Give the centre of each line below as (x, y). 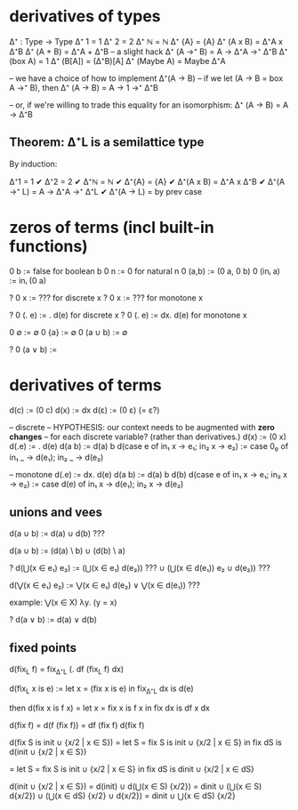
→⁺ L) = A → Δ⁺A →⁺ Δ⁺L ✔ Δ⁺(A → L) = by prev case (106, 191)
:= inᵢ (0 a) (28, 280)
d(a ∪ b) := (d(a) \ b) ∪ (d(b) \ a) (68, 551)
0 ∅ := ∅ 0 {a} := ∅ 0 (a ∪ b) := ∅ (68, 332)
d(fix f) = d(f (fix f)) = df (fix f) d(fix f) (77, 725)
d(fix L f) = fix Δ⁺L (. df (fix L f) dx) (67, 670)
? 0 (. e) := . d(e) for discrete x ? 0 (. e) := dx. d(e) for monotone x (128, 315)
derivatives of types (85, 16)
